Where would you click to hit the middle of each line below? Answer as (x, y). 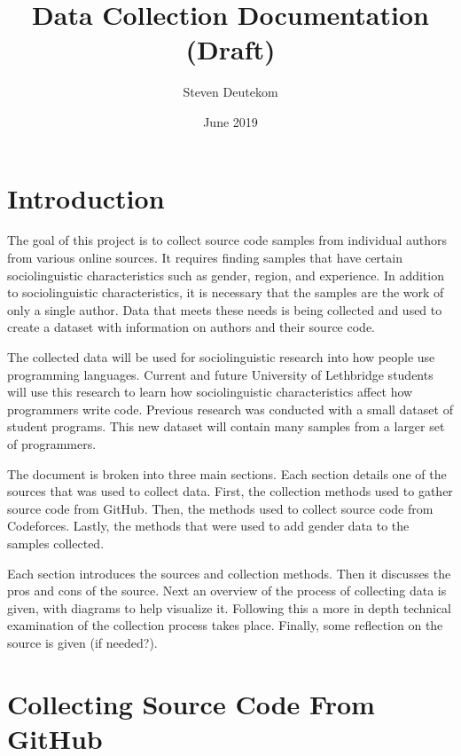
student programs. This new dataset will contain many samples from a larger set (226, 426)
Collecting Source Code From (191, 703)
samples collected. (56, 543)
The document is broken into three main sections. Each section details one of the (227, 473)
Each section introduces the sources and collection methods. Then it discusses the (229, 573)
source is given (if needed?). (82, 642)
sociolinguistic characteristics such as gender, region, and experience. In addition (226, 275)
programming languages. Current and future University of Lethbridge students (220, 374)
